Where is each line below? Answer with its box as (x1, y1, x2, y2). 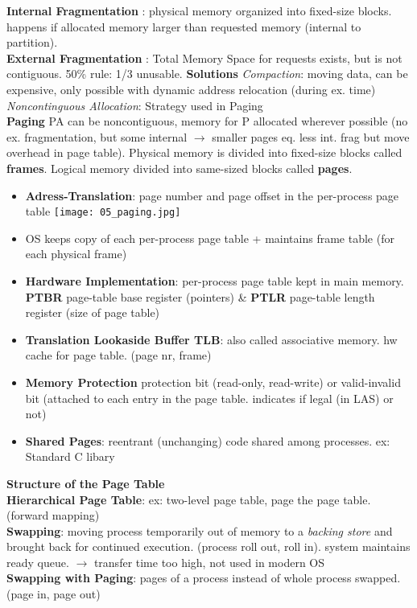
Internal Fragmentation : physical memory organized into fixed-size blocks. (6, 2, 392, 18)
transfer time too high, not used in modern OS (93, 553, 325, 570)
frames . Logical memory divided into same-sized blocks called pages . (6, 159, 353, 176)
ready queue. (6, 553, 69, 570)
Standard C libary (25, 448, 115, 465)
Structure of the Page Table (6, 474, 165, 491)
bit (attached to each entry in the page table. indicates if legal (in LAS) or (25, 389, 394, 406)
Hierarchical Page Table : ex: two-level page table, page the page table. (6, 491, 371, 507)
